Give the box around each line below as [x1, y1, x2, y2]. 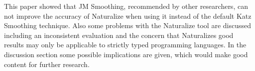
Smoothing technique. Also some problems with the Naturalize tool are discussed [4, 20, 252, 31]
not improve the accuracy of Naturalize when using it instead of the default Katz [4, 10, 252, 21]
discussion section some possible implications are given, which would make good [4, 49, 248, 59]
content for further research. [4, 59, 90, 69]
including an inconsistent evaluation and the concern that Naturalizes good [4, 30, 234, 40]
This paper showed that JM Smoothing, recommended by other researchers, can [4, 1, 248, 11]
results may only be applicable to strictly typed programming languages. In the [4, 39, 247, 50]
